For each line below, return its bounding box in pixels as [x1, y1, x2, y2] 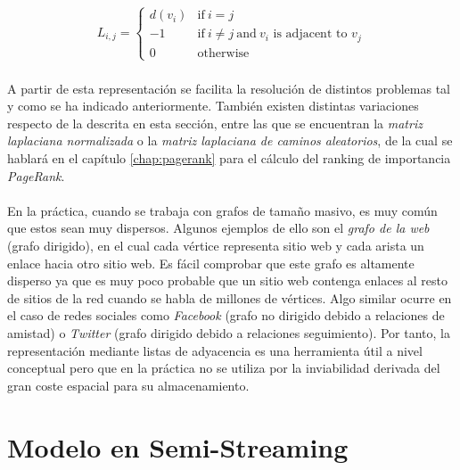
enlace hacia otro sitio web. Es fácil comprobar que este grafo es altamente [7, 253, 415, 272]
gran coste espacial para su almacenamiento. [7, 375, 250, 394]
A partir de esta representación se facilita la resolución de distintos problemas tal [7, 78, 450, 97]
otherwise [197, 46, 250, 60]
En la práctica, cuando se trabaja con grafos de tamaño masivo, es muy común [7, 201, 438, 219]
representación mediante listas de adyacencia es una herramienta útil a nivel [7, 341, 423, 359]
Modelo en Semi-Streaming [7, 428, 349, 465]
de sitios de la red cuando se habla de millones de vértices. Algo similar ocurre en [7, 288, 452, 307]
